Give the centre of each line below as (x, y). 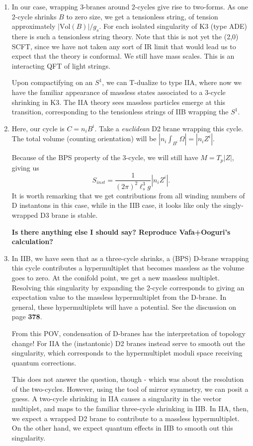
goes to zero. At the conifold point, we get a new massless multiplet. (116, 277)
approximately (34, 26)
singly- (233, 205)
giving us (25, 167)
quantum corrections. (44, 362)
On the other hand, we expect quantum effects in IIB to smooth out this (122, 428)
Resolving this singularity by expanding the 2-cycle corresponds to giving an (128, 287)
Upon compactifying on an (52, 82)
